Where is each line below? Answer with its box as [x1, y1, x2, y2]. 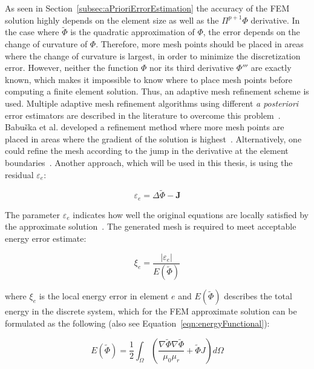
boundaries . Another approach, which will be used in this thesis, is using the [5, 156, 293, 168]
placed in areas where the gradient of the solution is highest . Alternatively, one [5, 132, 302, 145]
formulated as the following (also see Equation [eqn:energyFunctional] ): [5, 317, 270, 330]
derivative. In [250, 13, 300, 26]
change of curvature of [5, 38, 88, 50]
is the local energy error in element [39, 290, 169, 302]
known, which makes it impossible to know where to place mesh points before [5, 73, 292, 85]
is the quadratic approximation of [70, 25, 195, 38]
